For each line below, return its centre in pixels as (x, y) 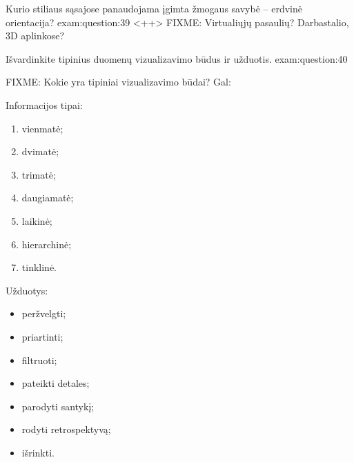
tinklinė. (39, 267)
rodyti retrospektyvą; (66, 429)
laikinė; (37, 220)
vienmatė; (42, 128)
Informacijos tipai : (44, 104)
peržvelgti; (44, 313)
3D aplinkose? (35, 36)
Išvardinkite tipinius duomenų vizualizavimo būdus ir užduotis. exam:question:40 (177, 58)
